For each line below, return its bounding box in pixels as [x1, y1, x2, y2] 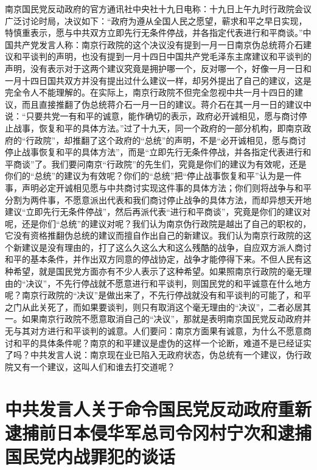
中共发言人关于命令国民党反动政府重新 [5, 396, 312, 421]
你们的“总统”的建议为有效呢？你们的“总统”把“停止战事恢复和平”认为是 [5, 169, 285, 182]
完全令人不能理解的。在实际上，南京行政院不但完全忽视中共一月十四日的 [5, 86, 294, 99]
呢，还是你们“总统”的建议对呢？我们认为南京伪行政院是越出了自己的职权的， [5, 217, 312, 230]
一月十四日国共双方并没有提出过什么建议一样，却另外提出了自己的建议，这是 [5, 74, 312, 86]
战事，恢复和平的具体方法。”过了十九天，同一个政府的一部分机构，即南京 [13, 121, 303, 134]
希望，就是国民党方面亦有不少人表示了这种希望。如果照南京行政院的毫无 [13, 265, 303, 278]
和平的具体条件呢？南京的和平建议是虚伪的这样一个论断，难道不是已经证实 [13, 336, 312, 349]
